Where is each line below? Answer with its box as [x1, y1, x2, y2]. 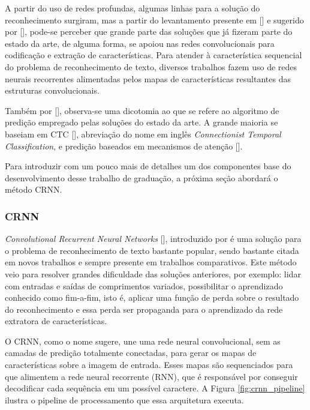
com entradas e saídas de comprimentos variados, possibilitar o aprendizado [5, 279, 283, 292]
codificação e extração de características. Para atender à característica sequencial [5, 49, 302, 61]
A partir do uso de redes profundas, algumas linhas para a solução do [5, 2, 260, 14]
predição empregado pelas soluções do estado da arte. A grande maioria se [5, 116, 278, 128]
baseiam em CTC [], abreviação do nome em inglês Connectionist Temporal [5, 127, 281, 140]
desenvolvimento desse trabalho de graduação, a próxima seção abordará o [5, 171, 278, 184]
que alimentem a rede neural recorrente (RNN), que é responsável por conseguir [5, 370, 298, 382]
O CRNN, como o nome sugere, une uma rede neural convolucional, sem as [5, 334, 281, 347]
